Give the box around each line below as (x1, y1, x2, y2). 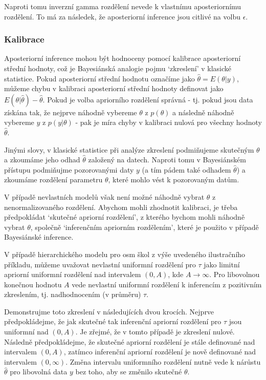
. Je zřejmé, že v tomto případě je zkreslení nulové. (75, 326, 235, 337)
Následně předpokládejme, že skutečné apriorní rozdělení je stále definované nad (4, 336, 255, 347)
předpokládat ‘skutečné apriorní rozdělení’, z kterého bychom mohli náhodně (4, 212, 245, 222)
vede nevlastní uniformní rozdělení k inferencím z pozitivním (72, 279, 262, 289)
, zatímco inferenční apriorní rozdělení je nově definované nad (63, 346, 256, 357)
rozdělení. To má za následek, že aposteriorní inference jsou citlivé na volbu (4, 11, 240, 22)
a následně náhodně (172, 107, 234, 117)
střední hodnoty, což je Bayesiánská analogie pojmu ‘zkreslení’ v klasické (4, 63, 231, 73)
